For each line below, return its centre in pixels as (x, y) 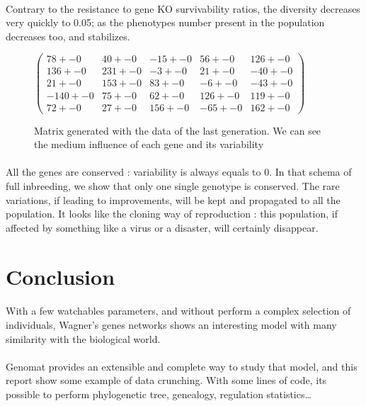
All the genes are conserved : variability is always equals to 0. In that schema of (179, 172)
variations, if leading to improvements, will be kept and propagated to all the (173, 199)
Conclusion (61, 276)
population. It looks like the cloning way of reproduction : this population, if (172, 214)
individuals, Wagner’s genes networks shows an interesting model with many (171, 324)
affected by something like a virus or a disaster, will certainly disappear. (162, 227)
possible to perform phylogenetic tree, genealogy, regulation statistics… (159, 394)
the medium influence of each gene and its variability (149, 144)
